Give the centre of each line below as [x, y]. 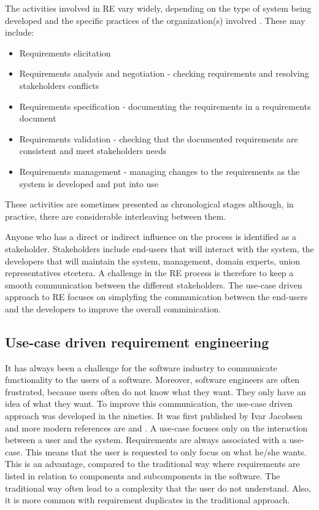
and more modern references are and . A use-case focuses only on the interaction [156, 427]
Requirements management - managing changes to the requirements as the [159, 171]
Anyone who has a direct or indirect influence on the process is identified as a [151, 237]
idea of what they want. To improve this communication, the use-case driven [149, 404]
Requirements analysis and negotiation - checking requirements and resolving [164, 73]
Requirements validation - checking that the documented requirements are [159, 138]
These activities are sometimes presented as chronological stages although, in [149, 204]
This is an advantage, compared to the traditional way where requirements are [152, 464]
